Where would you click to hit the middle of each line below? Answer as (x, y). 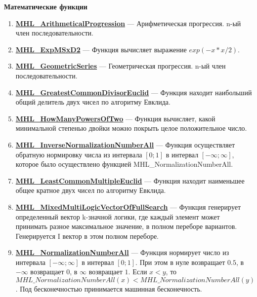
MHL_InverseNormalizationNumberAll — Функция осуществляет (125, 144)
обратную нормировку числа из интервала (79, 154)
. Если (138, 272)
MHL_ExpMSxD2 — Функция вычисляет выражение (101, 49)
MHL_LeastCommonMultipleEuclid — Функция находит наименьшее (130, 180)
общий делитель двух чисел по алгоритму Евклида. (93, 102)
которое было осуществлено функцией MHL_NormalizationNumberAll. (124, 164)
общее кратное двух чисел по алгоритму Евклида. (91, 190)
